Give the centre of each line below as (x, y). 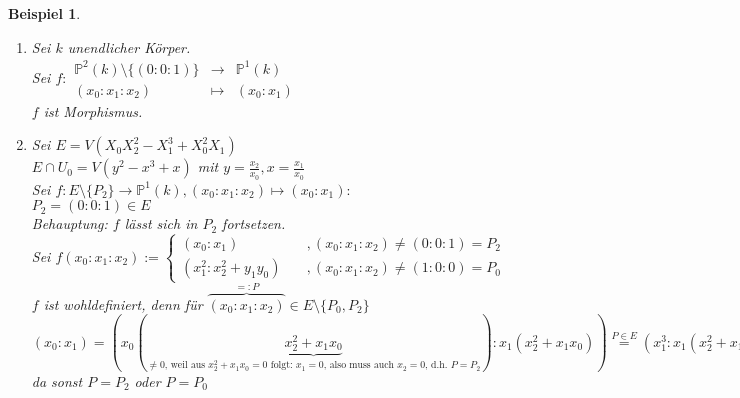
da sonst (57, 380)
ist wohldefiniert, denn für (123, 303)
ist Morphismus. (93, 110)
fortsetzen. (254, 223)
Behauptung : (69, 223)
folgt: (281, 365)
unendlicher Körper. (129, 46)
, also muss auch (359, 365)
